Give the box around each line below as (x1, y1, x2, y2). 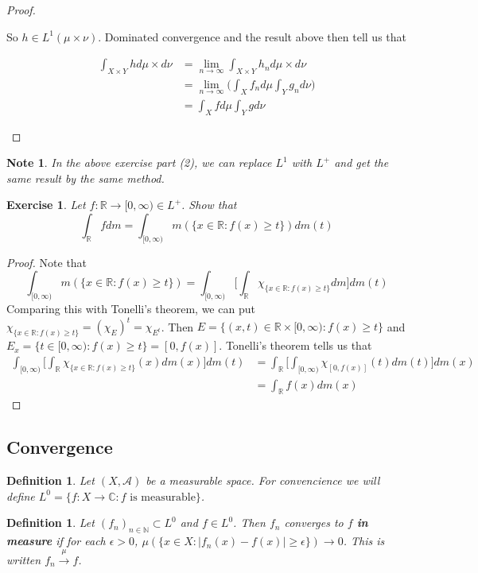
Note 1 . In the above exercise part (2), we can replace (6, 154, 272, 171)
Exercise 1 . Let (6, 196, 86, 213)
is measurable (130, 491, 196, 503)
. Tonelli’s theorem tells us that (219, 337, 372, 354)
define (6, 487, 35, 504)
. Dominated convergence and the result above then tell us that (98, 28, 407, 45)
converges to (284, 514, 344, 531)
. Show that (181, 196, 237, 213)
